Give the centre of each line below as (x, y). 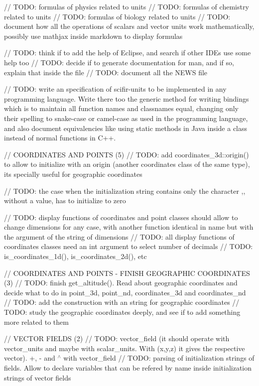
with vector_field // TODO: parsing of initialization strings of (159, 358)
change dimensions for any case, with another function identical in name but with (129, 227)
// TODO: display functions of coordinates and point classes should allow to (121, 217)
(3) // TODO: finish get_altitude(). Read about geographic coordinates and (121, 283)
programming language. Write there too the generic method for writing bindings (127, 98)
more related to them (36, 322)
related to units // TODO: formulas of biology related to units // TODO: (117, 16)
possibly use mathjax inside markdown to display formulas (93, 36)
